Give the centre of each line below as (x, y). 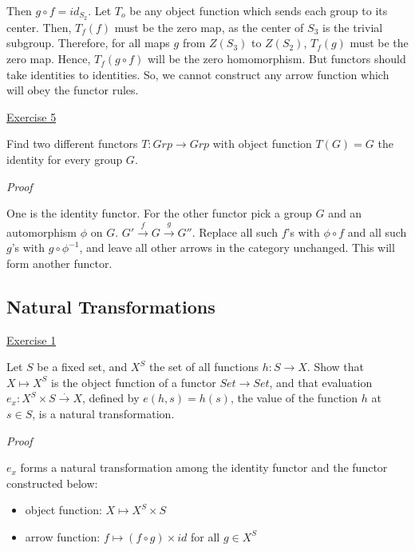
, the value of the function (294, 398)
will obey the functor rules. (73, 90)
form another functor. (59, 263)
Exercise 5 (32, 116)
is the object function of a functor (134, 382)
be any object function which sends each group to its (259, 10)
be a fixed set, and (82, 367)
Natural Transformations (111, 306)
